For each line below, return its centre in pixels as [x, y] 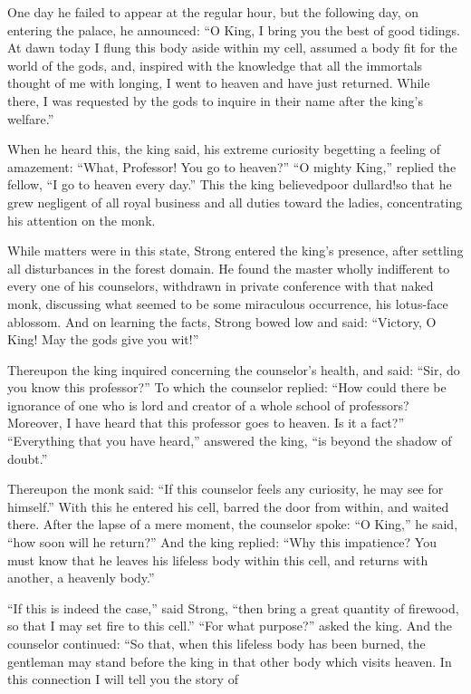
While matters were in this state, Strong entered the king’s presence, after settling [235, 251]
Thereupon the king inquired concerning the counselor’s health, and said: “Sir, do [234, 369]
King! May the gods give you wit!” [103, 339]
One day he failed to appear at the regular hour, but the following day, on [213, 12]
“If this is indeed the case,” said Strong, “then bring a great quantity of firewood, [233, 607]
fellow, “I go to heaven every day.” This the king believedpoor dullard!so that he [230, 184]
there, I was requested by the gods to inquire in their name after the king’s [215, 100]
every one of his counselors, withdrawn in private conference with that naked [221, 286]
